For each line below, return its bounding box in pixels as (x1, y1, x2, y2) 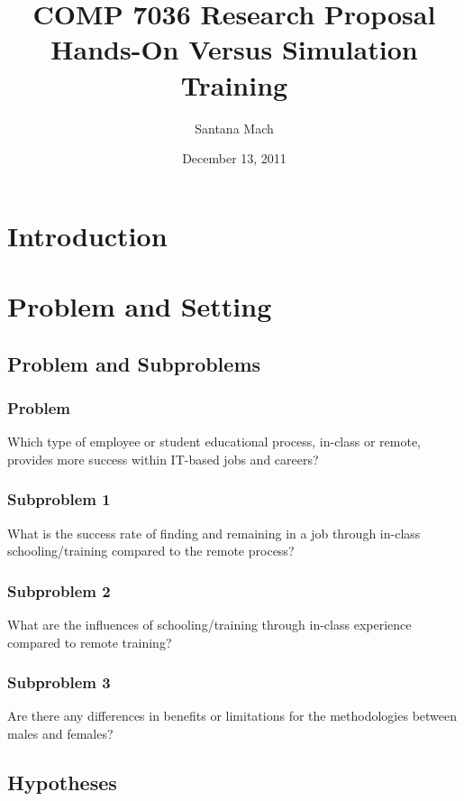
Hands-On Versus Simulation (50, 31, 418, 68)
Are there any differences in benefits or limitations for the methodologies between (7, 706, 458, 725)
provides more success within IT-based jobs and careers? (7, 449, 319, 468)
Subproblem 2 (7, 579, 111, 602)
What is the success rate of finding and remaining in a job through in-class (7, 523, 421, 542)
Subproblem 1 (7, 488, 111, 511)
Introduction (7, 216, 168, 253)
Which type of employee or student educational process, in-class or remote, (7, 432, 422, 451)
